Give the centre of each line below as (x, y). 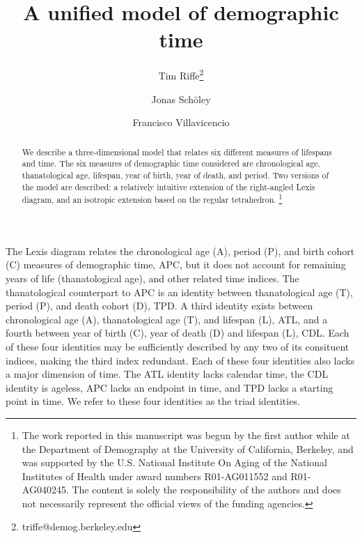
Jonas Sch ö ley (181, 99)
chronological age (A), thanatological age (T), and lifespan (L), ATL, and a (167, 319)
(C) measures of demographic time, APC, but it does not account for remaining (176, 264)
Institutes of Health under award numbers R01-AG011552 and (155, 476)
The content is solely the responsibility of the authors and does (206, 490)
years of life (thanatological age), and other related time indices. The (152, 278)
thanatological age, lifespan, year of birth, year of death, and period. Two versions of (175, 175)
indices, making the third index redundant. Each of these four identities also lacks (180, 360)
